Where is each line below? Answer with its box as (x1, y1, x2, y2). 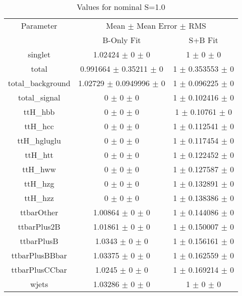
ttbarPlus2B (18, 221, 60, 232)
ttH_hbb (23, 106, 55, 117)
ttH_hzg (24, 178, 55, 189)
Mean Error (136, 20, 178, 31)
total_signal (18, 92, 60, 103)
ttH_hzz (24, 192, 54, 203)
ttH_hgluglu (17, 135, 61, 146)
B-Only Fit (102, 34, 141, 46)
